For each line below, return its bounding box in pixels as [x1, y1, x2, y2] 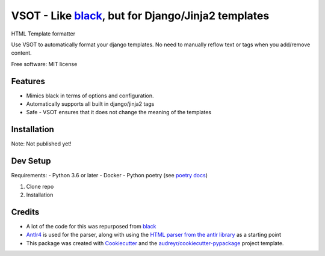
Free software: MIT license [11, 60, 78, 67]
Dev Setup [11, 156, 51, 166]
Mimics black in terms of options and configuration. [26, 92, 154, 99]
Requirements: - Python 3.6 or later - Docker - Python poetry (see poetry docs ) [11, 172, 208, 179]
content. [11, 49, 32, 56]
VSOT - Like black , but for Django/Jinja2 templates [11, 9, 270, 22]
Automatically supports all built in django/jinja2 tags [26, 100, 155, 108]
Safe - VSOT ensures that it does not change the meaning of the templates [26, 109, 212, 116]
